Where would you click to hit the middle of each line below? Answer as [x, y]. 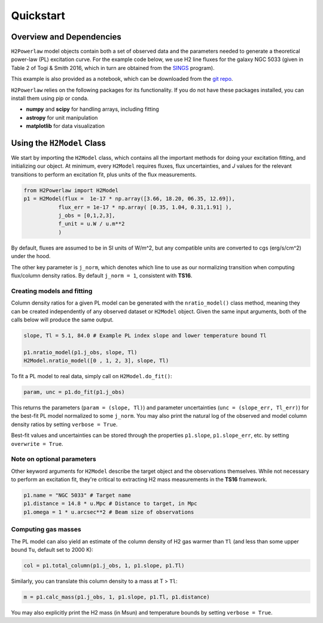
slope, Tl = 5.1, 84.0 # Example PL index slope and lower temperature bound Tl [145, 335]
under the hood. [31, 256]
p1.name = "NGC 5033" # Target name [77, 496]
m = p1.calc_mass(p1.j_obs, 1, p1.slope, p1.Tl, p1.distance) [117, 597]
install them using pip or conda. [50, 98]
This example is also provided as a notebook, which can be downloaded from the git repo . [122, 79]
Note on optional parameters [54, 459]
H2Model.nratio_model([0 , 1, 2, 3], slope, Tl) [96, 361]
